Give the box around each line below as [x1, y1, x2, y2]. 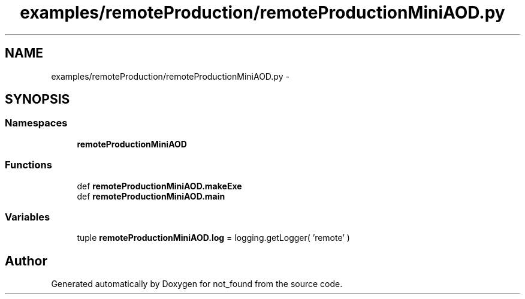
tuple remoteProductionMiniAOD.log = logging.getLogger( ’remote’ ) [77, 232, 350, 243]
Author [5, 253, 47, 268]
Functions [5, 159, 52, 171]
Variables [5, 210, 50, 223]
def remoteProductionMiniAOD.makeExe [77, 180, 242, 191]
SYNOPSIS [5, 92, 70, 107]
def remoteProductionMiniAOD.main [77, 191, 225, 201]
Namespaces [5, 117, 68, 129]
